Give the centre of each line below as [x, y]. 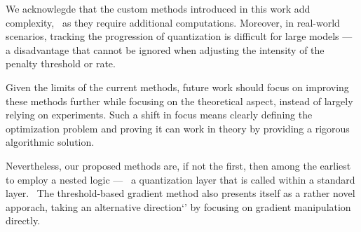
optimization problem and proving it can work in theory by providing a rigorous [178, 128]
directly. [23, 220]
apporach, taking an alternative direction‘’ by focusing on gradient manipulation [178, 206]
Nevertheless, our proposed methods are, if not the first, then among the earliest [178, 165]
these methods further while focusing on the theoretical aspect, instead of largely [179, 101]
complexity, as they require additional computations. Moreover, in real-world [173, 22]
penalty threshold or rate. [61, 63]
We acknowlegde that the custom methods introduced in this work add [158, 8]
